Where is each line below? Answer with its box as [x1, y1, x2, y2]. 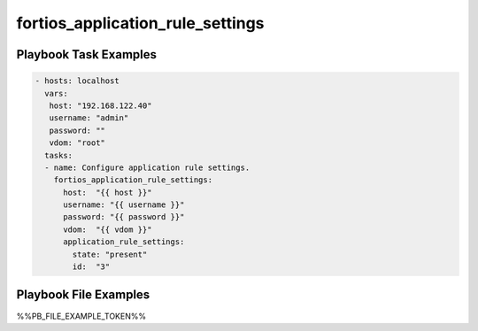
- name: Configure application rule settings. [44, 162, 251, 173]
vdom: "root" [49, 138, 106, 148]
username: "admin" [49, 113, 129, 123]
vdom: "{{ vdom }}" [63, 224, 152, 235]
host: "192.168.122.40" [49, 100, 152, 111]
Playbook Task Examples [16, 47, 158, 62]
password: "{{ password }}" [63, 212, 185, 222]
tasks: [44, 150, 73, 160]
